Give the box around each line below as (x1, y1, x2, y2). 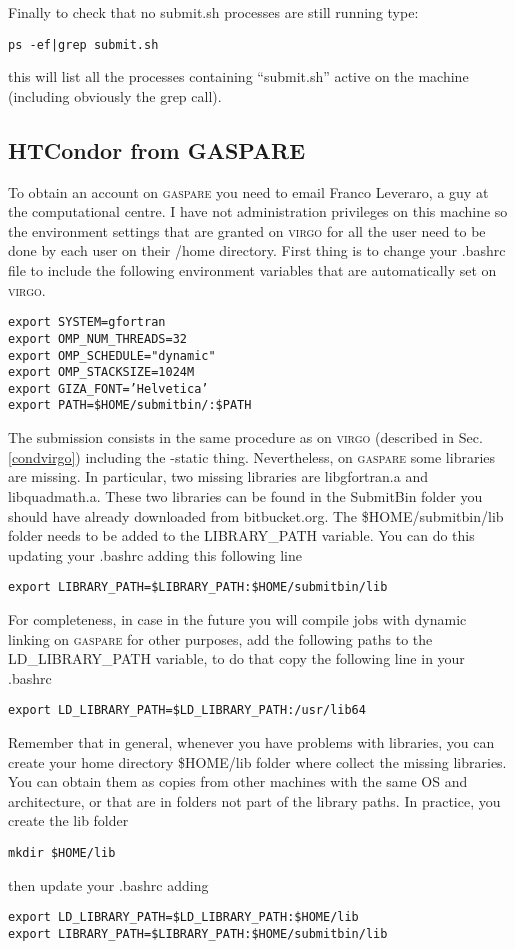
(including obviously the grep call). (8, 85, 222, 106)
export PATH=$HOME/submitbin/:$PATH (8, 398, 252, 413)
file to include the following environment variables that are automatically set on (8, 260, 497, 281)
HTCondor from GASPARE (8, 134, 306, 165)
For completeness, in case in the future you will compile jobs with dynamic (8, 608, 467, 629)
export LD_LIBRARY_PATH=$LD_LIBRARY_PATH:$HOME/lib (8, 910, 359, 925)
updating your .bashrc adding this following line (8, 544, 302, 565)
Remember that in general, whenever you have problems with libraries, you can (8, 731, 495, 752)
